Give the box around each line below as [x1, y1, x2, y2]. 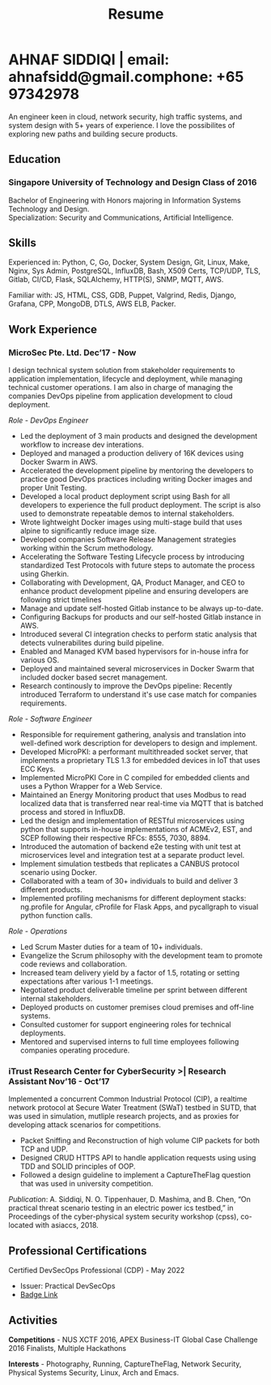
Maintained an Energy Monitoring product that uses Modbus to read [19, 790, 247, 800]
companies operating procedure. [19, 1045, 130, 1055]
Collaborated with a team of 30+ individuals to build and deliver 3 [19, 877, 239, 886]
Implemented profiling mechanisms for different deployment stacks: [19, 894, 247, 903]
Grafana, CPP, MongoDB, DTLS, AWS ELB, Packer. [8, 299, 176, 309]
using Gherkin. [19, 569, 70, 579]
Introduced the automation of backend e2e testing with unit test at [19, 842, 241, 851]
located [8, 1220, 34, 1230]
